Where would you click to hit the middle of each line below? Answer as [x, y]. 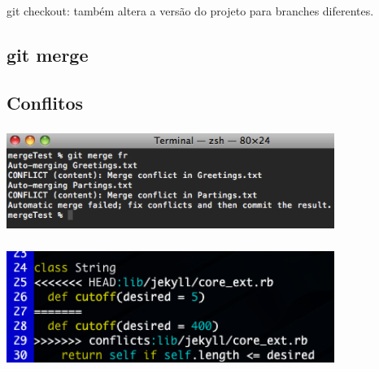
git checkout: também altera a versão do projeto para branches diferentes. [190, 10]
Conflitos [45, 102]
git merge [48, 54]
